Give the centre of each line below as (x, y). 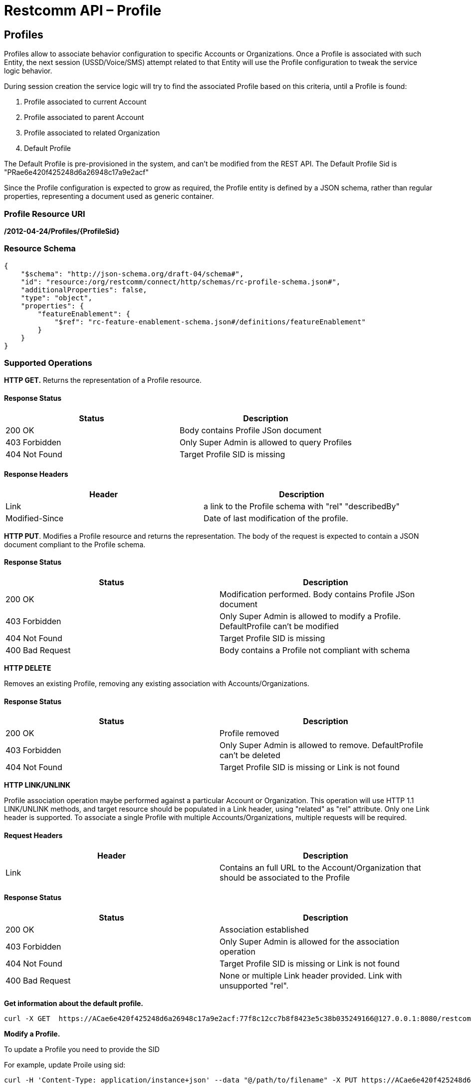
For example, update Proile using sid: (65, 1065)
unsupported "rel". (254, 985)
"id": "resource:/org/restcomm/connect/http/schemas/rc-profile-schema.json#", (181, 282)
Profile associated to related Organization (92, 133)
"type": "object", (57, 298)
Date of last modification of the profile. (276, 518)
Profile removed (249, 733)
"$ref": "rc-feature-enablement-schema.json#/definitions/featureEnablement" (210, 322)
